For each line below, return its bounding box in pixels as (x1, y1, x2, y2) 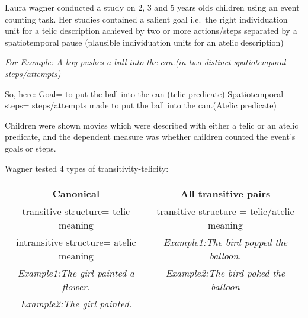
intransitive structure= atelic (16, 235, 136, 249)
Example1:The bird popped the (163, 235, 288, 249)
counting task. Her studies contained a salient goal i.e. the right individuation (5, 12, 288, 25)
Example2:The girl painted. (20, 297, 132, 311)
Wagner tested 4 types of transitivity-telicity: (5, 162, 169, 174)
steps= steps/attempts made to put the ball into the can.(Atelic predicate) (5, 99, 277, 111)
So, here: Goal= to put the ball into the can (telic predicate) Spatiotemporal (5, 87, 284, 99)
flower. (62, 280, 91, 294)
